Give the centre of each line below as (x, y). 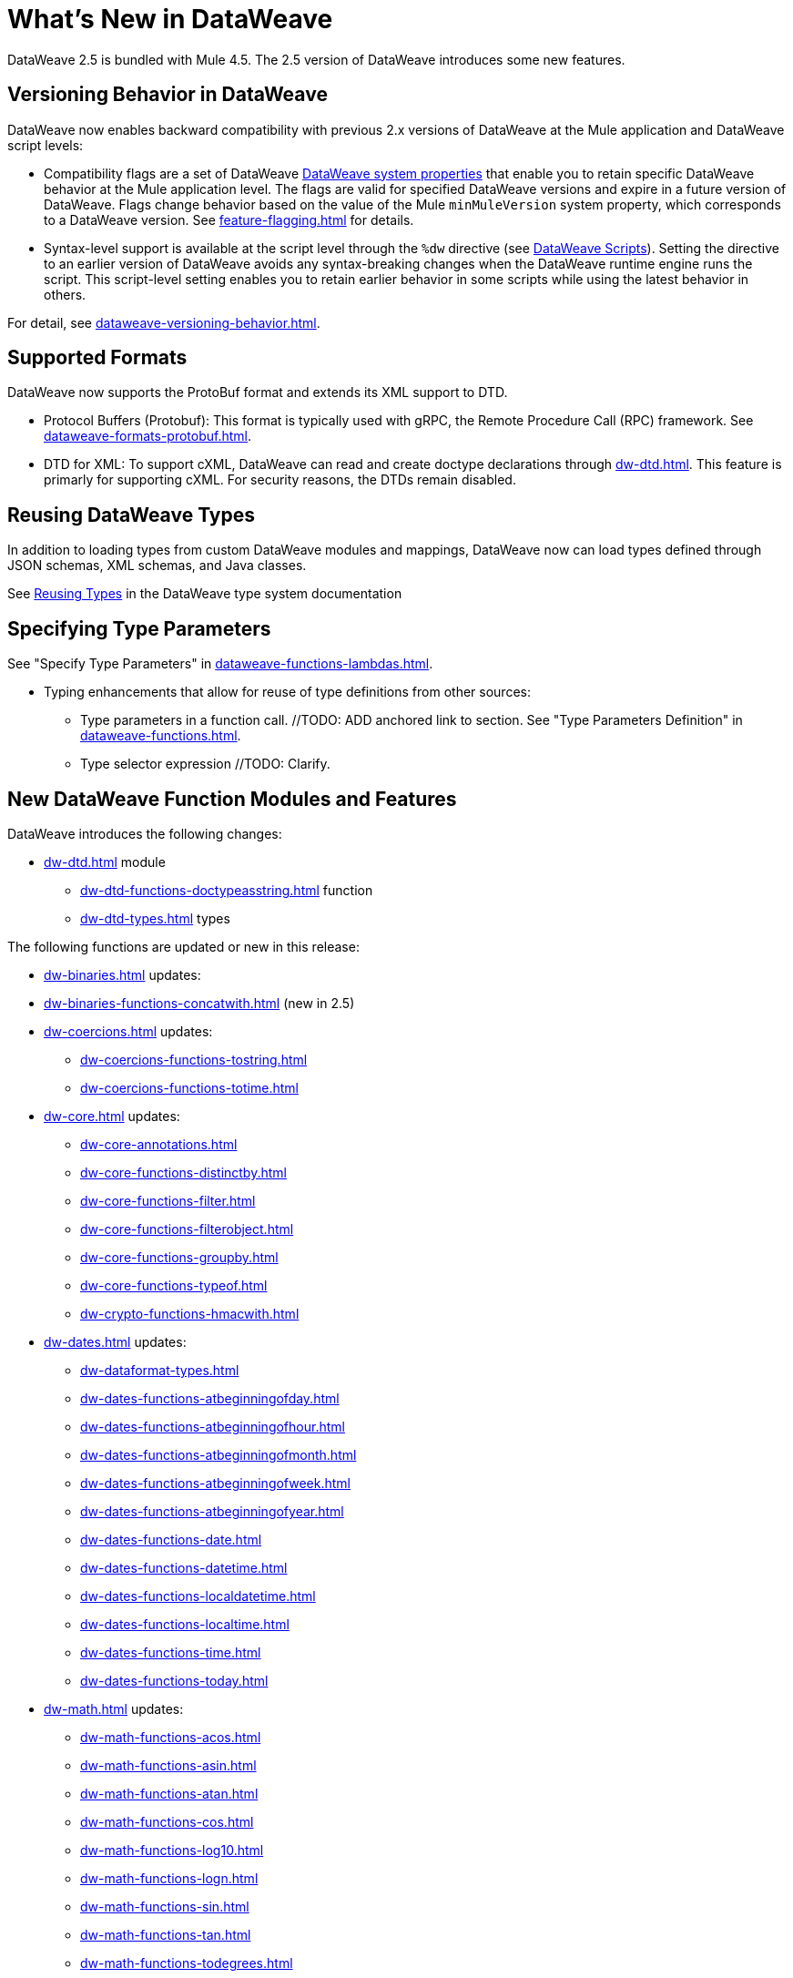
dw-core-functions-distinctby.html (183, 1172)
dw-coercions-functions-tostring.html (194, 1059)
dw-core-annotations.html (159, 1144)
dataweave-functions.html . (161, 736)
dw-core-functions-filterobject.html (187, 1229)
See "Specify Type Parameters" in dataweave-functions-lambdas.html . (220, 664)
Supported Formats (97, 358)
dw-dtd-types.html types (155, 918)
